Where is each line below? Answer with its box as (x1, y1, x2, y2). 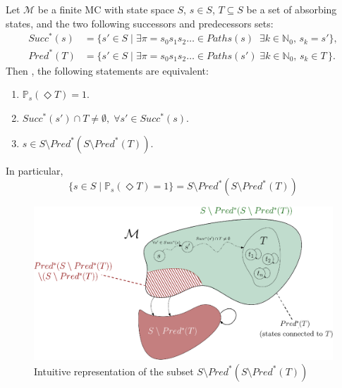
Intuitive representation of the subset (34, 363, 194, 378)
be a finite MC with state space (37, 2, 174, 16)
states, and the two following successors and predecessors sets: (6, 15, 274, 30)
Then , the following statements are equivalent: (6, 63, 209, 77)
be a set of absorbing (246, 2, 337, 16)
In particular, (6, 163, 63, 177)
